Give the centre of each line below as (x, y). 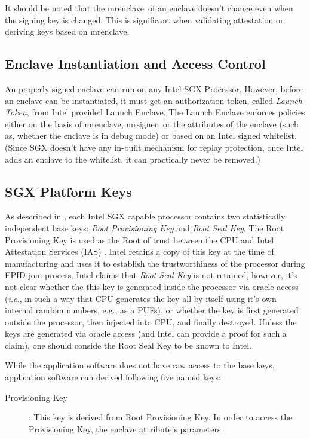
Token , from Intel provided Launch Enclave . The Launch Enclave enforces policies (155, 112)
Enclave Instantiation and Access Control (135, 64)
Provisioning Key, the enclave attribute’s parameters (125, 429)
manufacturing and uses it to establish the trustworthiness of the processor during (155, 263)
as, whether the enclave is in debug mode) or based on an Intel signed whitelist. (151, 135)
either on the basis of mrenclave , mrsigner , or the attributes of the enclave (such (152, 124)
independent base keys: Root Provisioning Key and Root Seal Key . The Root (145, 228)
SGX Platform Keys (68, 191)
